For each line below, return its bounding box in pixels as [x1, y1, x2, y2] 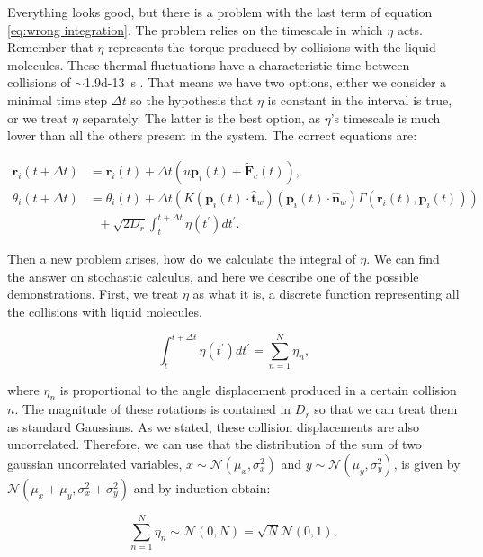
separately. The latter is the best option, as [82, 108, 321, 127]
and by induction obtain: [133, 478, 271, 497]
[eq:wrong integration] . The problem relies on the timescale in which [7, 20, 383, 39]
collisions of [7, 73, 71, 92]
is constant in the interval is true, [267, 90, 452, 109]
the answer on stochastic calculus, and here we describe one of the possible [7, 266, 419, 285]
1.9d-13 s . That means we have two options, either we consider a [85, 73, 447, 92]
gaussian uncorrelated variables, [7, 454, 183, 472]
